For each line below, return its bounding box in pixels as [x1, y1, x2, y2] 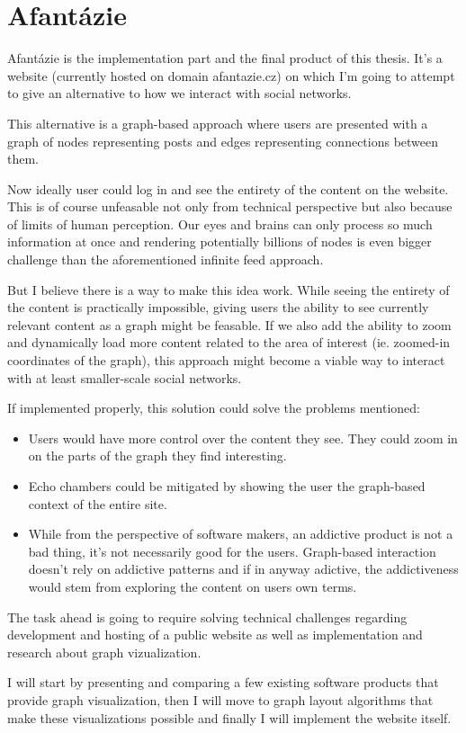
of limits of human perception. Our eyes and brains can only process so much [7, 214, 433, 233]
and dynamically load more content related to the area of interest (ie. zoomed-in [7, 333, 451, 352]
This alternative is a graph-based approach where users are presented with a [7, 113, 428, 132]
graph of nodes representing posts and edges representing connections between [7, 131, 439, 150]
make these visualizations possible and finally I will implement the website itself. [7, 708, 452, 727]
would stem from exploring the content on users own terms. [28, 577, 357, 595]
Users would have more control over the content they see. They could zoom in [28, 428, 458, 447]
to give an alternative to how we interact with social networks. [7, 84, 352, 103]
